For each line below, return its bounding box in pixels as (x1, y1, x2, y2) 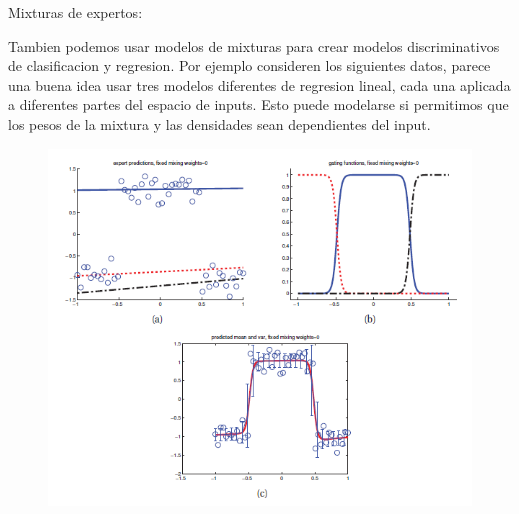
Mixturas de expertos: (8, 2, 143, 22)
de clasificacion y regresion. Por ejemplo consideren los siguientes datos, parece (8, 55, 491, 76)
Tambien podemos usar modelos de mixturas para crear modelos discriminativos (8, 35, 500, 56)
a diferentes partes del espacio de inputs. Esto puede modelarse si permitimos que (8, 94, 509, 115)
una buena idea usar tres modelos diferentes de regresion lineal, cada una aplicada (8, 74, 511, 95)
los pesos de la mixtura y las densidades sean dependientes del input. (8, 113, 431, 134)
